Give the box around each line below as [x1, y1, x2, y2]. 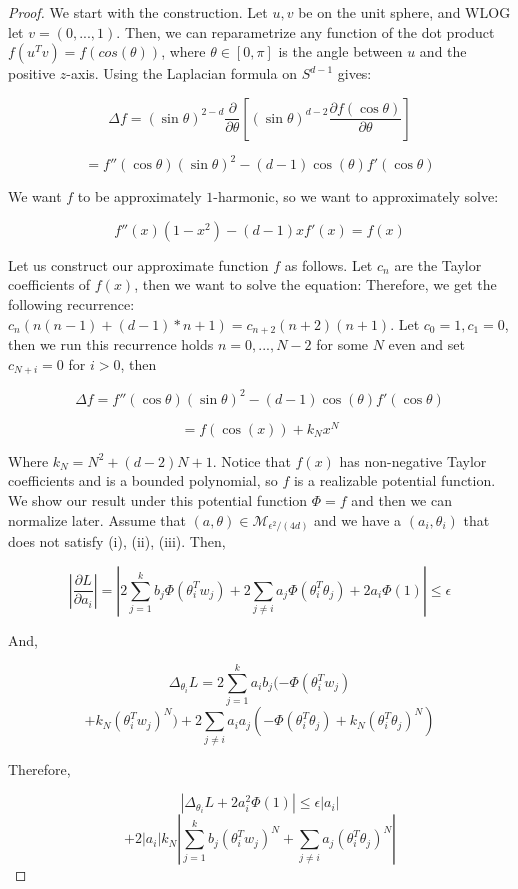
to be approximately [77, 186, 202, 207]
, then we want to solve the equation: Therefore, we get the [134, 274, 497, 295]
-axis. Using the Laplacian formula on [66, 63, 297, 84]
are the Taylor [394, 254, 482, 275]
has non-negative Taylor [339, 450, 487, 471]
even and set [388, 334, 465, 355]
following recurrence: [8, 294, 135, 315]
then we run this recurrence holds [8, 334, 214, 355]
